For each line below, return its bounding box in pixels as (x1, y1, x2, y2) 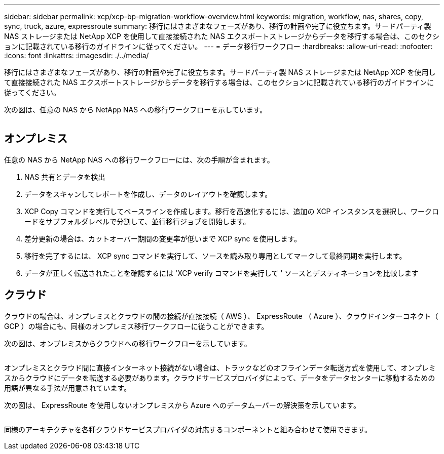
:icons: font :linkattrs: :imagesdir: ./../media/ (4, 51, 149, 60)
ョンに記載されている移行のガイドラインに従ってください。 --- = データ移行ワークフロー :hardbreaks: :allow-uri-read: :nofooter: (4, 42, 433, 51)
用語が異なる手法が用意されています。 (4, 383, 131, 392)
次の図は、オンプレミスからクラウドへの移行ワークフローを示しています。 (4, 339, 251, 348)
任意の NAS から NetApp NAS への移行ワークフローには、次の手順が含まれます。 (4, 155, 274, 164)
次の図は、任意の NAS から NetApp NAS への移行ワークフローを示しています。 (4, 105, 267, 114)
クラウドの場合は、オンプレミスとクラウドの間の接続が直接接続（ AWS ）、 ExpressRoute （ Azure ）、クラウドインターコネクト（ (4, 311, 438, 320)
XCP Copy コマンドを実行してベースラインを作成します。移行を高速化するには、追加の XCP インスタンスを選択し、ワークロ (24, 207, 439, 216)
